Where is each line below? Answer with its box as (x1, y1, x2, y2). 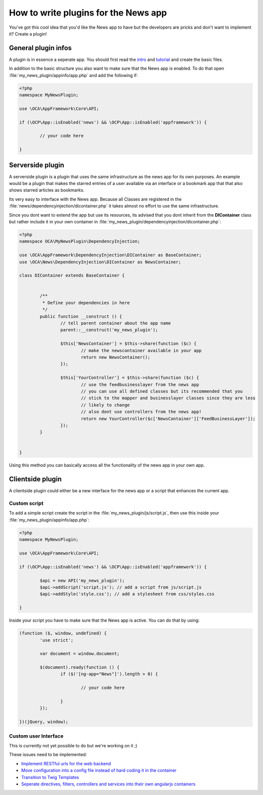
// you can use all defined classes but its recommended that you (80, 388, 243, 394)
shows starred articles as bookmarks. (9, 187, 85, 193)
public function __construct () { (39, 314, 122, 319)
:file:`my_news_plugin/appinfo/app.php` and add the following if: (9, 72, 138, 78)
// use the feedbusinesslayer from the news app (80, 382, 199, 387)
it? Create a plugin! (9, 31, 47, 37)
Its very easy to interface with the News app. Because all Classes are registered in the (9, 196, 182, 202)
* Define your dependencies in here (42, 300, 130, 305)
